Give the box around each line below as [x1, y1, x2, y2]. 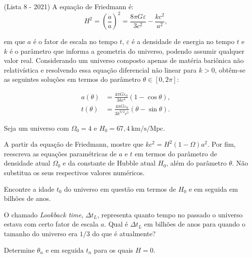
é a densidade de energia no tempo [131, 36, 235, 46]
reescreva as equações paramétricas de [4, 148, 117, 158]
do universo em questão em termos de [64, 183, 176, 194]
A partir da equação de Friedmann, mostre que [4, 139, 143, 149]
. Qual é [104, 219, 128, 229]
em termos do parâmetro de [134, 148, 217, 158]
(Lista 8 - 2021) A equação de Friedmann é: [4, 1, 134, 11]
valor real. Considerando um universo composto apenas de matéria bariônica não [4, 55, 244, 65]
